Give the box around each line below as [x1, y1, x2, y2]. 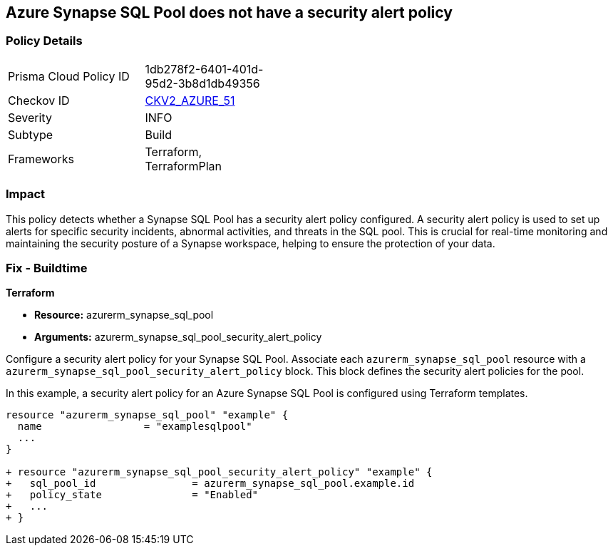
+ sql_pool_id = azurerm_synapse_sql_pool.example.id [6, 478, 415, 490]
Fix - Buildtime [6, 260, 88, 275]
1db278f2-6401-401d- [145, 61, 264, 76]
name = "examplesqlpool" [17, 421, 252, 433]
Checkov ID [8, 93, 70, 108]
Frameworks [8, 151, 74, 166]
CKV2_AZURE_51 [145, 93, 235, 108]
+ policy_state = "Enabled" [6, 489, 259, 501]
